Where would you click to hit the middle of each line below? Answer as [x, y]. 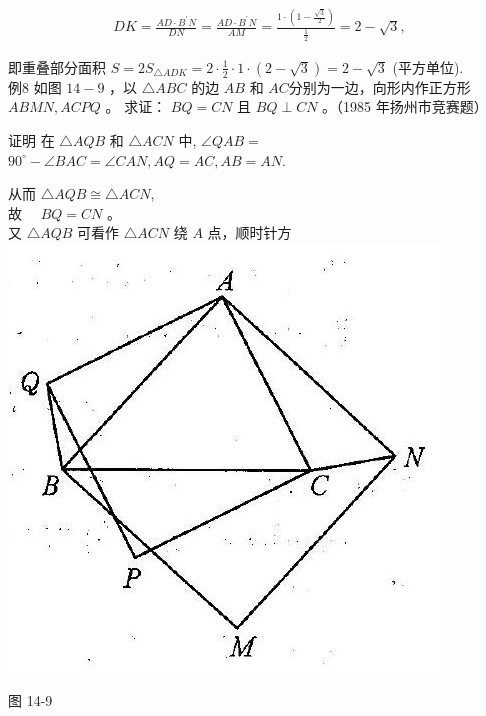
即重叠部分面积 [57, 66]
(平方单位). [428, 66]
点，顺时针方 [249, 232]
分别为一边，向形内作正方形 [379, 86]
